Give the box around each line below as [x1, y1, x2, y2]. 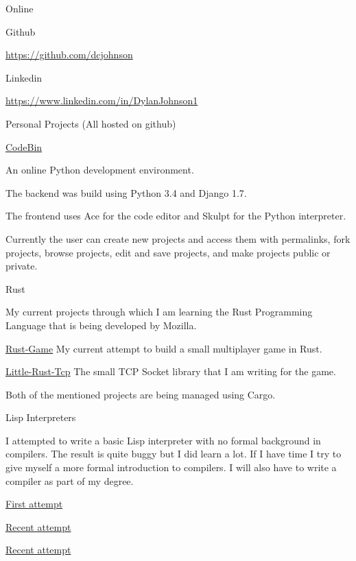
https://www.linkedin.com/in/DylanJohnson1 [5, 93, 198, 108]
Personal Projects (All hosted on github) [5, 116, 176, 130]
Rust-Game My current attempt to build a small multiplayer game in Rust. [5, 341, 322, 355]
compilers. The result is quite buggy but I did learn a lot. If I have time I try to [5, 446, 342, 461]
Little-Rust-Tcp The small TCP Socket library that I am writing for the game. [5, 364, 336, 379]
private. [5, 259, 38, 273]
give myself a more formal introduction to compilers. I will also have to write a [5, 460, 337, 475]
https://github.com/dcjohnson [5, 47, 133, 62]
